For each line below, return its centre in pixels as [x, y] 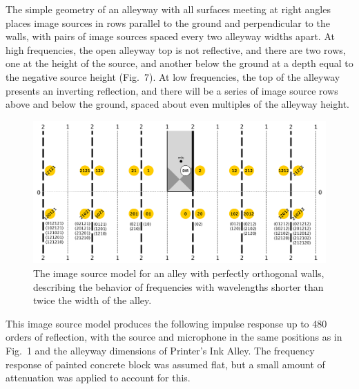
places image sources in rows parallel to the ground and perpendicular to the [168, 22]
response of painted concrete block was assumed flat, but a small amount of [165, 364]
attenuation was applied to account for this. [98, 378]
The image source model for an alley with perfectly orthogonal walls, [179, 273]
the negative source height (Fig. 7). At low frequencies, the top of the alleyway [173, 76]
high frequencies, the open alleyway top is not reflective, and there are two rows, [176, 49]
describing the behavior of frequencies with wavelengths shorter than [178, 286]
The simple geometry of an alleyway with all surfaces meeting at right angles [168, 9]
